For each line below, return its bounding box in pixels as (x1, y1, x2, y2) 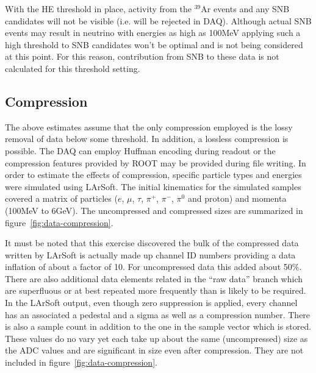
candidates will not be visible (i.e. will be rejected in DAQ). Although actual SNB (5, 14, 312, 27)
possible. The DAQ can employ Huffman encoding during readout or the (5, 144, 276, 157)
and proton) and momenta (187, 192, 287, 205)
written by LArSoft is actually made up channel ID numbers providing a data (5, 248, 296, 261)
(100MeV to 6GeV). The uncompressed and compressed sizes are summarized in (5, 204, 303, 216)
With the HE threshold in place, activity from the (5, 2, 192, 15)
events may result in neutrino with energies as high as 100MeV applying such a (5, 26, 301, 39)
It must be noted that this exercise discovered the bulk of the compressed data (5, 236, 299, 249)
